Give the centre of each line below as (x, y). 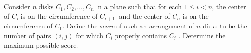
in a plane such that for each (139, 6)
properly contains (141, 35)
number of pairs (28, 35)
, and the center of (142, 16)
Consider (17, 6)
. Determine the (202, 35)
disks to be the (225, 26)
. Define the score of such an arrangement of (128, 26)
